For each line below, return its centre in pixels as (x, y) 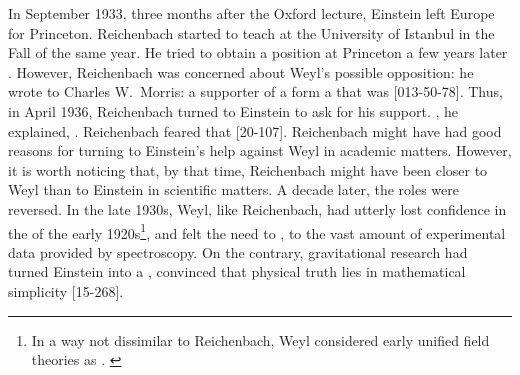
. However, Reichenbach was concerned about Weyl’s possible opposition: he (241, 71)
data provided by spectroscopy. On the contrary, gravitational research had (238, 251)
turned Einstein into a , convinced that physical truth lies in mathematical (237, 271)
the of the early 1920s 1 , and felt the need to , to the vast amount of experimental (257, 231)
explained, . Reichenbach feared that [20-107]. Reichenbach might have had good (255, 130)
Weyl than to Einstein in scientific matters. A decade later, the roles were (233, 189)
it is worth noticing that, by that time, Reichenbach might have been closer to (248, 169)
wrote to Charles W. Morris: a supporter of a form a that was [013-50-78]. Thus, (255, 91)
